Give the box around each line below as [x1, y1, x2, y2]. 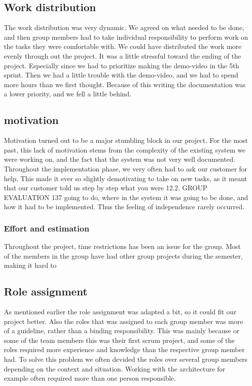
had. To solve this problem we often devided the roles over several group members [4, 354, 248, 364]
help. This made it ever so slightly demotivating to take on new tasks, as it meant [4, 173, 247, 183]
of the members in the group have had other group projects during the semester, [4, 250, 243, 261]
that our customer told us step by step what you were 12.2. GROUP [4, 183, 207, 193]
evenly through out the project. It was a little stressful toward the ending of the [4, 50, 241, 61]
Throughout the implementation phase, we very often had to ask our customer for [4, 163, 248, 173]
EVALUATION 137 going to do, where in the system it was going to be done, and [4, 192, 248, 202]
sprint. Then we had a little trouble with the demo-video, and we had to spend [4, 70, 238, 80]
